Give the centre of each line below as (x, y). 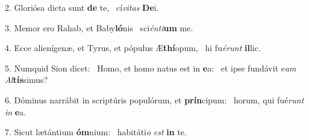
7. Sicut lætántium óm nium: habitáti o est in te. (96, 132)
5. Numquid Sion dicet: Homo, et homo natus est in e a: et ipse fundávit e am (151, 68)
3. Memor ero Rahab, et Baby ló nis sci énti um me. (99, 27)
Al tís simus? (27, 80)
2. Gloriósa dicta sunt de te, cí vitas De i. (82, 7)
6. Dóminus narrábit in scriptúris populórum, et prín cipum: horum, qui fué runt (154, 99)
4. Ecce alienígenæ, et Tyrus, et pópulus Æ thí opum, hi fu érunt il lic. (133, 48)
